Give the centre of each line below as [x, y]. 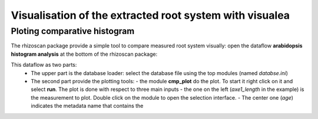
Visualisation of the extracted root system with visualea [150, 15]
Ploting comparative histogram [73, 31]
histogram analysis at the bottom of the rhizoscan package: [84, 54]
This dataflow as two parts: [44, 65]
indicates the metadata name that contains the [87, 106]
